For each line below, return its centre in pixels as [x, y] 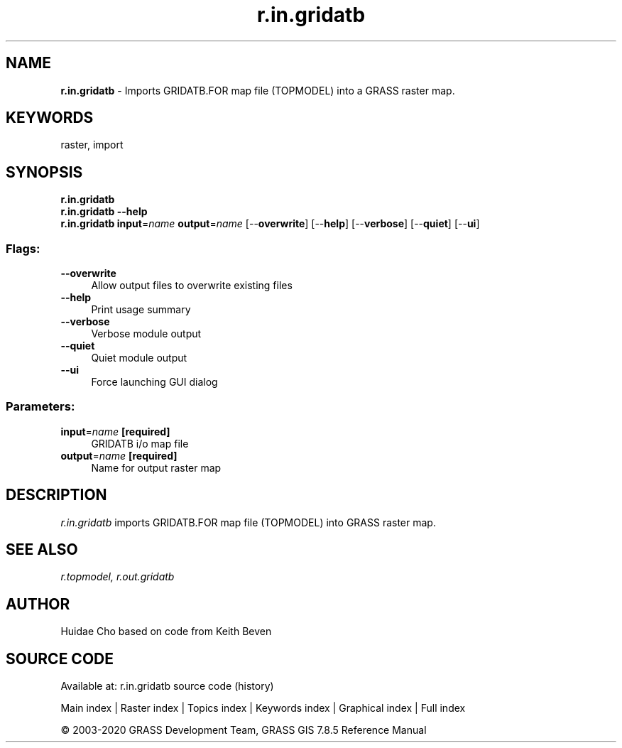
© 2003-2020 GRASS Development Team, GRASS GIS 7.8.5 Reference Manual [244, 730]
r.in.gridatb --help [104, 212]
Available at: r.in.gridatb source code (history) [167, 686]
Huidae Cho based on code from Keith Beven [166, 632]
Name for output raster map [156, 467]
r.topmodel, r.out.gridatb [118, 577]
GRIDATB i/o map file [140, 443]
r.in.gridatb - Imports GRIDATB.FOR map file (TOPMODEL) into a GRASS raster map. [258, 90]
